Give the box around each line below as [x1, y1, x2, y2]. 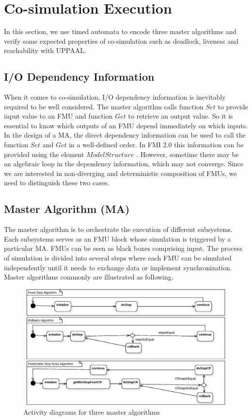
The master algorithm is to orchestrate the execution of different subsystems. [4, 224, 233, 234]
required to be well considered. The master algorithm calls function [4, 101, 204, 111]
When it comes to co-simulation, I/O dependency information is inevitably [4, 92, 226, 102]
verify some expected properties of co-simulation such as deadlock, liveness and [4, 35, 239, 46]
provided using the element [4, 149, 84, 159]
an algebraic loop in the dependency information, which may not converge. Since [4, 158, 244, 169]
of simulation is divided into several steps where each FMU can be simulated [4, 253, 232, 263]
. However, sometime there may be [136, 149, 239, 159]
